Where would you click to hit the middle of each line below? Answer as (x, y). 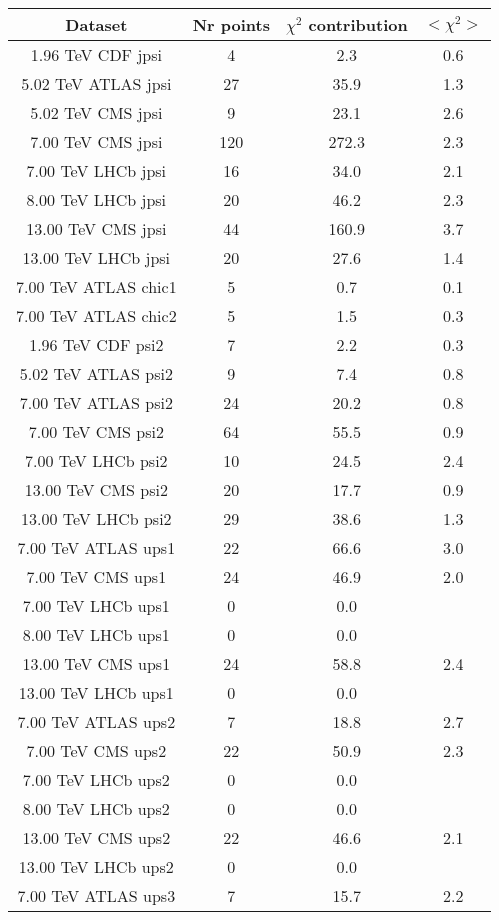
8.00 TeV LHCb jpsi (96, 199)
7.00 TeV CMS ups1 (96, 576)
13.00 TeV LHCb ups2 (96, 866)
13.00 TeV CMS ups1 (96, 663)
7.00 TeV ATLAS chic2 (96, 315)
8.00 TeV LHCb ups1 (96, 634)
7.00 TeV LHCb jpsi (96, 170)
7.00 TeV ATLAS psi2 (96, 402)
